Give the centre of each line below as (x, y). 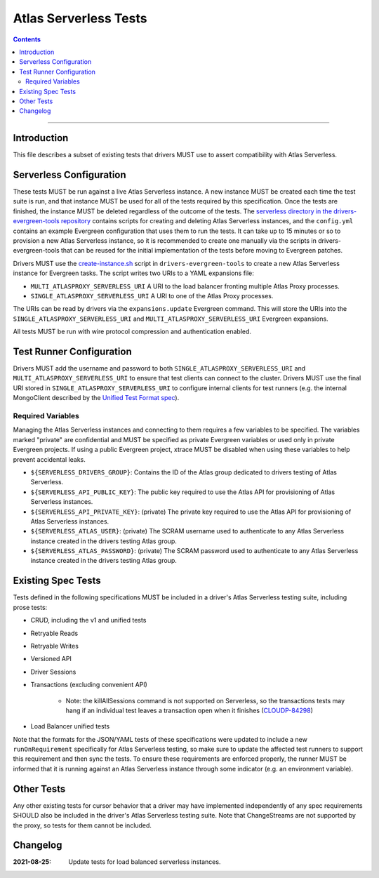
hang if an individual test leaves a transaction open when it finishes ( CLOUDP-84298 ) (189, 710)
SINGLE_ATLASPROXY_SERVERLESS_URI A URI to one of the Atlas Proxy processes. (152, 296)
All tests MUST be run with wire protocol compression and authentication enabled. (132, 332)
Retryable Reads (54, 633)
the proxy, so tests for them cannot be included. (82, 825)
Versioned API (51, 659)
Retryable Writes (54, 646)
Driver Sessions (53, 672)
